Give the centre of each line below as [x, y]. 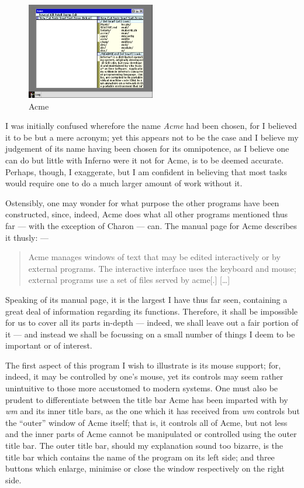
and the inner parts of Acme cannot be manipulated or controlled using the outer [151, 434]
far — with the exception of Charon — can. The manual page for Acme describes [151, 225]
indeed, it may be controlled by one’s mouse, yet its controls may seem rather [144, 376]
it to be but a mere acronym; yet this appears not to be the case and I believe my [152, 137]
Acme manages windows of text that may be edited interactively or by [154, 257]
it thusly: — [27, 237]
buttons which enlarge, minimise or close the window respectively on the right [145, 468]
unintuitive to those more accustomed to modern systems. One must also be [142, 388]
